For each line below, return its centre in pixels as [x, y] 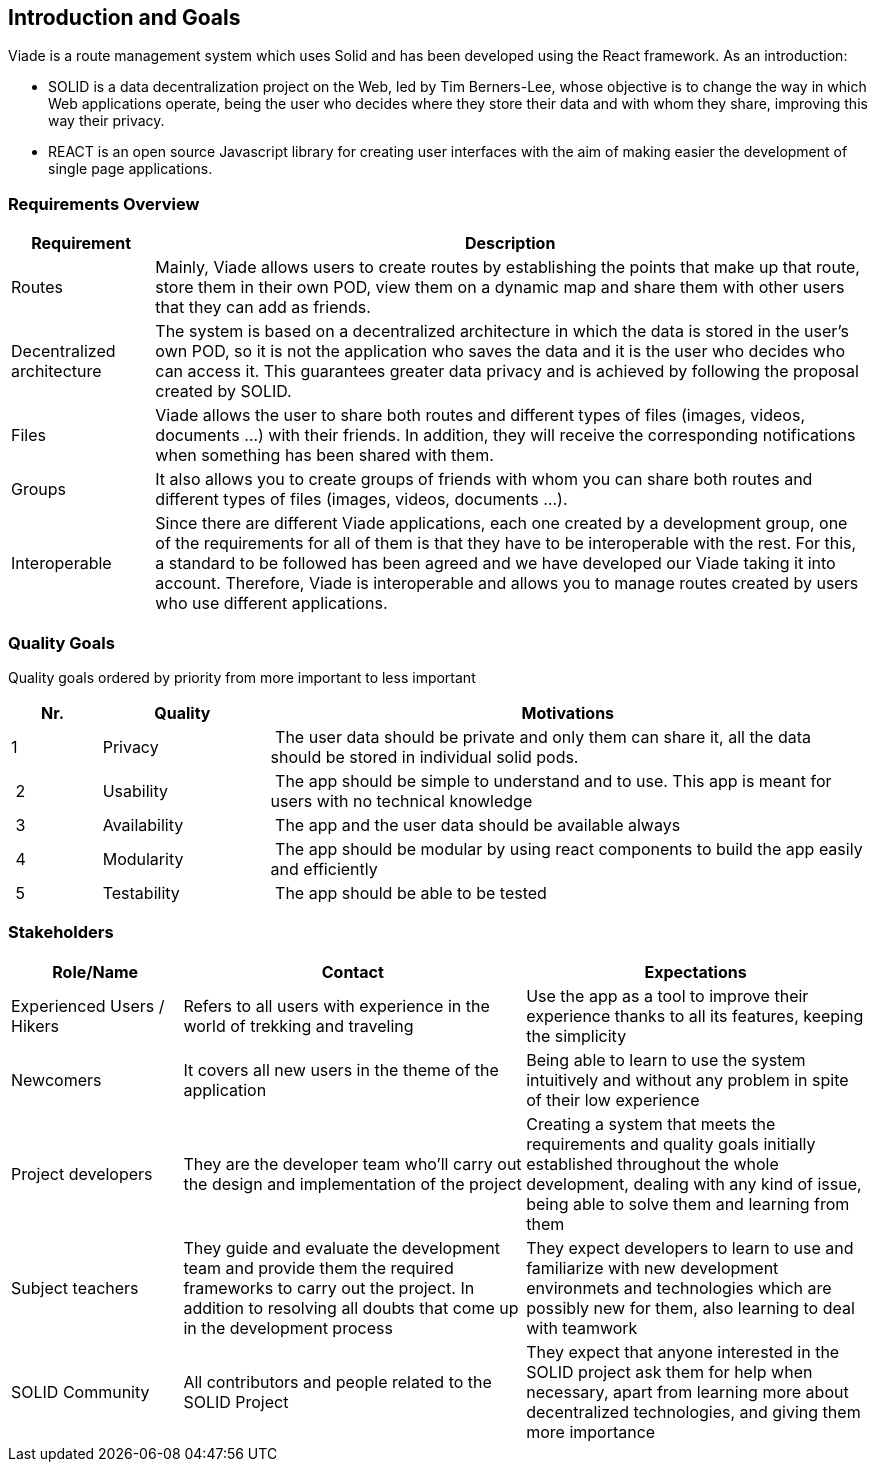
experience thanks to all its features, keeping [695, 1015]
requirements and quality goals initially [671, 1143]
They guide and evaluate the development [341, 1247]
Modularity [143, 858]
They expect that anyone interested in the [683, 1351]
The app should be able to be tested [411, 892]
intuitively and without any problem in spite [687, 1079]
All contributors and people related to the [337, 1381]
